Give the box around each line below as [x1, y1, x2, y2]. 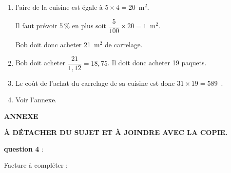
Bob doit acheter [15, 58, 65, 68]
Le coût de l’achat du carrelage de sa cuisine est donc [15, 78, 175, 88]
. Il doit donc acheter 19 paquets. [107, 58, 207, 68]
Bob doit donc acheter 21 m [15, 39, 100, 49]
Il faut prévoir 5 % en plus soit [15, 20, 106, 31]
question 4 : [4, 143, 43, 154]
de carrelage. [105, 39, 143, 49]
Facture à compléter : [4, 160, 68, 170]
